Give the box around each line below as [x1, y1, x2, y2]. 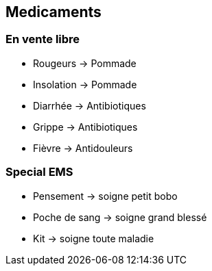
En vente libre [5, 32, 80, 47]
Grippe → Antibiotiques [33, 120, 138, 133]
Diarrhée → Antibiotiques [33, 99, 146, 112]
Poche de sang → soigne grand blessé [33, 211, 207, 223]
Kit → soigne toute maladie [33, 232, 154, 244]
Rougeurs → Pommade [33, 57, 137, 69]
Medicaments [5, 3, 102, 21]
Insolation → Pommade [33, 78, 137, 90]
